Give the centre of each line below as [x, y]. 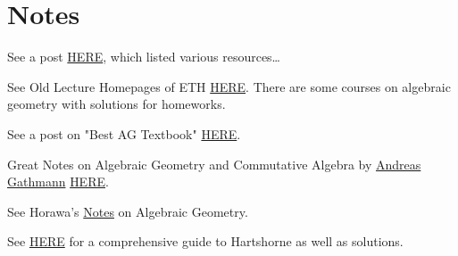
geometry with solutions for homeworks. [117, 104]
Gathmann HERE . [58, 182]
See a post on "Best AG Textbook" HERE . [124, 133]
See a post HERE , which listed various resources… [144, 57]
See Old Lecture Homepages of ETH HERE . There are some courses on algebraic [229, 86]
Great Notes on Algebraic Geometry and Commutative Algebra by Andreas [214, 164]
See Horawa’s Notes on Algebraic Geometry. [128, 211]
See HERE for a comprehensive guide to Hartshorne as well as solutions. [205, 241]
